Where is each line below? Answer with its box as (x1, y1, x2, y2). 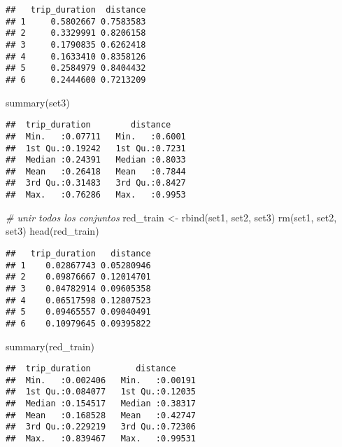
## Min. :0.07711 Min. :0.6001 (6, 131, 186, 142)
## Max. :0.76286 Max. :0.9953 (6, 190, 186, 200)
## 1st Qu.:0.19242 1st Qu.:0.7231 (6, 143, 186, 153)
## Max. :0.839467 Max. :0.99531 (6, 434, 197, 444)
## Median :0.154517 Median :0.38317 (6, 399, 197, 409)
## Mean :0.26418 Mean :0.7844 (6, 166, 186, 177)
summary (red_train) (6, 338, 95, 353)
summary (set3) (6, 95, 70, 109)
